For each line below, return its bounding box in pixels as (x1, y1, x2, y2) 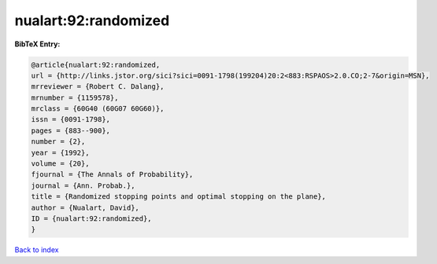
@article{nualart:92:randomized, (31, 60, 161, 69)
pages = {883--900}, (31, 126, 110, 135)
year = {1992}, (31, 148, 90, 157)
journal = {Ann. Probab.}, (31, 181, 135, 190)
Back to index (14, 245, 59, 255)
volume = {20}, (31, 159, 90, 168)
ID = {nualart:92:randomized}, (31, 214, 153, 223)
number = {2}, (31, 137, 86, 146)
